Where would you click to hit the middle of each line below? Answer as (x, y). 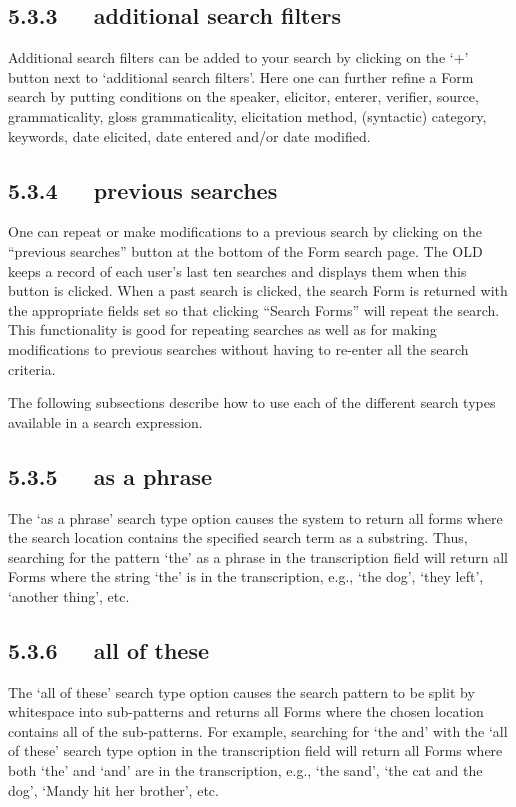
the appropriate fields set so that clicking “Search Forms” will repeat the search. (254, 309)
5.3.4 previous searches (143, 189)
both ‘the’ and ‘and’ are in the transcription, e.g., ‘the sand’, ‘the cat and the (245, 770)
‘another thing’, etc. (69, 595)
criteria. (32, 368)
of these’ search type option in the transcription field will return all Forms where (255, 750)
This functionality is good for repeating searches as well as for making (222, 329)
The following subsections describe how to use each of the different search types (252, 402)
